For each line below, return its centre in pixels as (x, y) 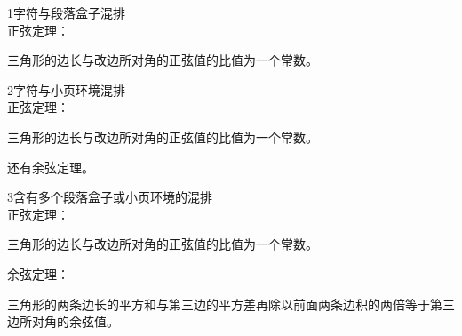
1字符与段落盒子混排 (66, 12)
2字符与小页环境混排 (66, 89)
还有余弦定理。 (51, 167)
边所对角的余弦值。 (63, 321)
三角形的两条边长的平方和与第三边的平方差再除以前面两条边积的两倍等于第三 (231, 304)
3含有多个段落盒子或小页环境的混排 (110, 197)
